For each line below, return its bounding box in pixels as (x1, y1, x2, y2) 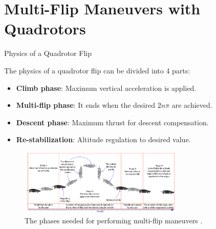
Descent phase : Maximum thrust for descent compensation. (16, 117, 209, 127)
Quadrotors (4, 18, 86, 39)
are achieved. (171, 100, 212, 110)
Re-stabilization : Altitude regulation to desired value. (16, 134, 191, 145)
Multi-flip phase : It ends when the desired (16, 100, 156, 110)
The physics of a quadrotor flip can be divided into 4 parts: (4, 65, 190, 75)
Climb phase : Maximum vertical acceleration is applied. (16, 82, 197, 93)
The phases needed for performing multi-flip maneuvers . (25, 215, 203, 225)
